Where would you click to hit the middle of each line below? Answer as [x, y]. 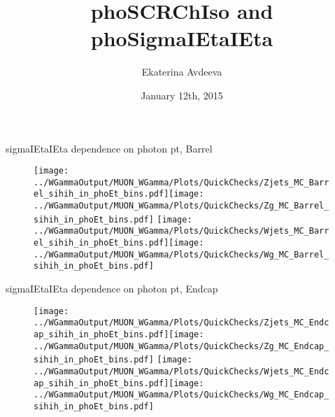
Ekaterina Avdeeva [182, 72]
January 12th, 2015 [182, 95]
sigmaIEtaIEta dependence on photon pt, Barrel [109, 148]
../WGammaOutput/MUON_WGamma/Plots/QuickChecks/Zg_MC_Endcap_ [181, 346]
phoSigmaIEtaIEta [182, 38]
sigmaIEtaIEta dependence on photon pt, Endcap [112, 288]
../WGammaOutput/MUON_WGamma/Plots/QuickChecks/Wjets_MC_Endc [181, 371]
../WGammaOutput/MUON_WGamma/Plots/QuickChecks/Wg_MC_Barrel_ [181, 254]
